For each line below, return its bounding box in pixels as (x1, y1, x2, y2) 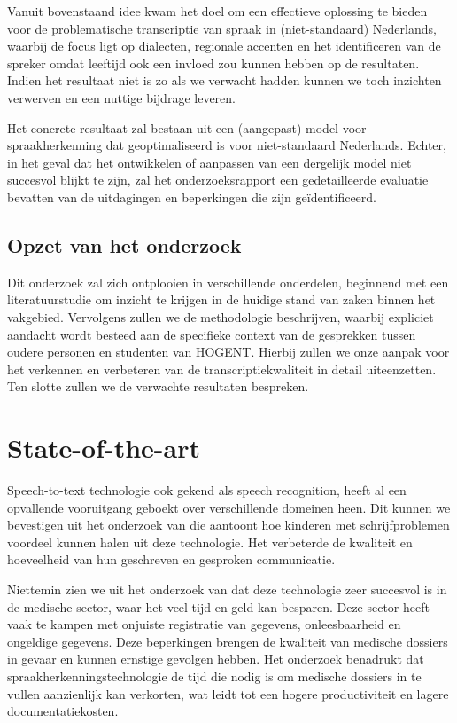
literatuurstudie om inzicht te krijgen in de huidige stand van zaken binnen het (7, 290, 436, 309)
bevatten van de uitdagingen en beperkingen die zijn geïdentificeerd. (7, 187, 377, 206)
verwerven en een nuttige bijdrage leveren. (7, 88, 236, 106)
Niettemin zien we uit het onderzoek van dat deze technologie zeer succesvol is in (7, 579, 447, 598)
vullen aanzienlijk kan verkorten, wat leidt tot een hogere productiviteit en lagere (7, 684, 449, 703)
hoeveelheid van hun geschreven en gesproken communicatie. (7, 550, 336, 569)
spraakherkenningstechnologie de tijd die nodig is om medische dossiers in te (7, 666, 422, 685)
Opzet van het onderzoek (7, 231, 242, 258)
